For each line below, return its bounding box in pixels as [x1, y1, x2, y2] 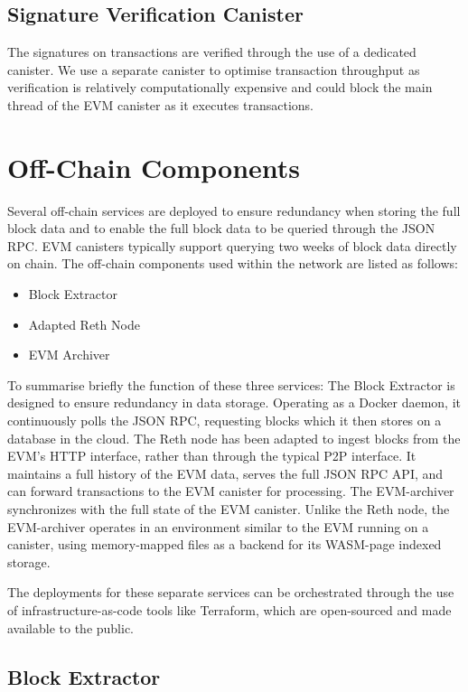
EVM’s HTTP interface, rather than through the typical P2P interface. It [7, 446, 417, 465]
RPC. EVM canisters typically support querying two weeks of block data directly [7, 236, 457, 255]
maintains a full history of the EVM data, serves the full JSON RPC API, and [7, 463, 444, 482]
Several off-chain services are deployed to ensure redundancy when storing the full [7, 201, 461, 220]
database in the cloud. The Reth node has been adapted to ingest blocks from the [7, 428, 461, 447]
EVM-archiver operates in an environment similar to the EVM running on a [7, 517, 429, 536]
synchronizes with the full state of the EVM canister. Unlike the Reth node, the [7, 500, 450, 519]
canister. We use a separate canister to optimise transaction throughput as [7, 60, 420, 79]
